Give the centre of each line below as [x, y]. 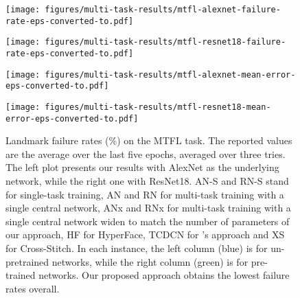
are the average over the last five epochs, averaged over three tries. [146, 153]
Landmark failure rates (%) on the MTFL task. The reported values [149, 140]
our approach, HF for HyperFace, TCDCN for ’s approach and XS [145, 234]
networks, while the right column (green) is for [150, 261]
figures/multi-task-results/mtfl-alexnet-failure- [163, 10]
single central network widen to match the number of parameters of [148, 221]
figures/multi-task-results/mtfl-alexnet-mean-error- [170, 74]
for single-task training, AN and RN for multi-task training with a [145, 194]
